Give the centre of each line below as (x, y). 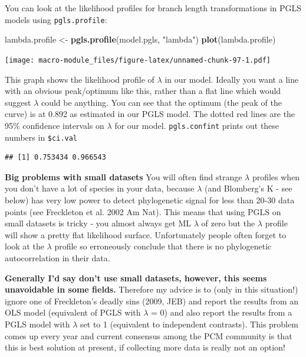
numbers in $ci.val (41, 137)
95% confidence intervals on (55, 125)
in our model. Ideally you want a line (232, 79)
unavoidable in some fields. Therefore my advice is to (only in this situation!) (152, 289)
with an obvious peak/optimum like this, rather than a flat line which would (143, 91)
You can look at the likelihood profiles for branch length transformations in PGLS (153, 8)
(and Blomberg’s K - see (248, 188)
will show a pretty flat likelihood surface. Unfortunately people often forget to (146, 234)
